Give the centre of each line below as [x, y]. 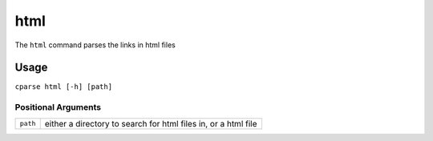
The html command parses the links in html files [95, 45]
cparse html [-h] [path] [63, 87]
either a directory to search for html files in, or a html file [151, 123]
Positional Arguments [58, 107]
